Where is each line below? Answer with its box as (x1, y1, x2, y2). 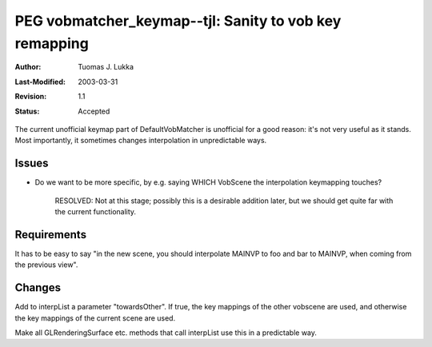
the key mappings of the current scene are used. (14, 313, 176, 323)
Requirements (14, 228, 87, 241)
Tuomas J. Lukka (78, 62, 134, 72)
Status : (14, 106, 40, 116)
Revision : (14, 92, 47, 102)
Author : (14, 62, 42, 72)
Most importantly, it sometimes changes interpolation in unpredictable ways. (14, 136, 267, 146)
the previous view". (14, 260, 78, 269)
